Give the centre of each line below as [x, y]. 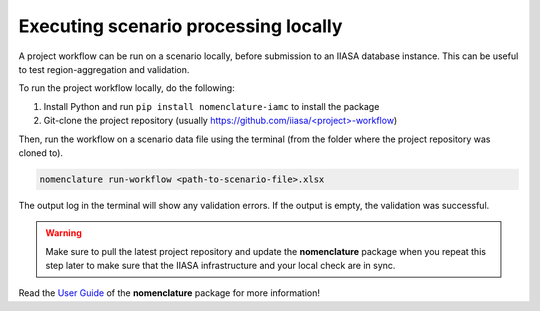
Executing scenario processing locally [180, 26]
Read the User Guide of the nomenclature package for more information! [169, 293]
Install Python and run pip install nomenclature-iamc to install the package [211, 106]
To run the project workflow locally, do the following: [126, 88]
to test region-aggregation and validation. [104, 69]
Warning [63, 233]
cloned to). [41, 152]
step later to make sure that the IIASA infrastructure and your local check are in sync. [220, 266]
